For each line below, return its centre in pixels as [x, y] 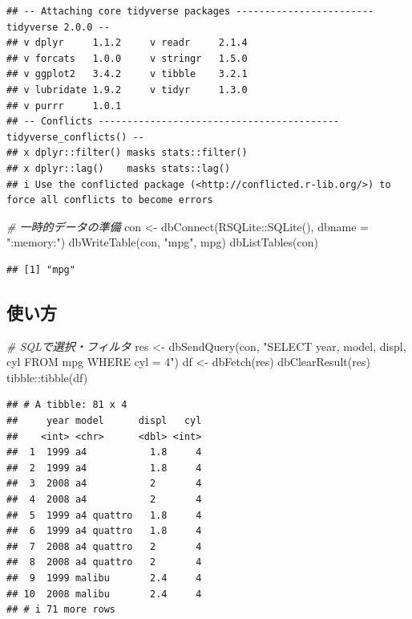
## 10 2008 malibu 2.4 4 [104, 594]
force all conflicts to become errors [110, 200]
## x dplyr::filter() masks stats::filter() [127, 153]
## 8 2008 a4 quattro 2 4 [104, 562]
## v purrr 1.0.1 [64, 106]
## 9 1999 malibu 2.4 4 [104, 578]
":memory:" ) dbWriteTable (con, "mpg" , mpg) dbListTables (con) [162, 242]
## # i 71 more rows [61, 610]
